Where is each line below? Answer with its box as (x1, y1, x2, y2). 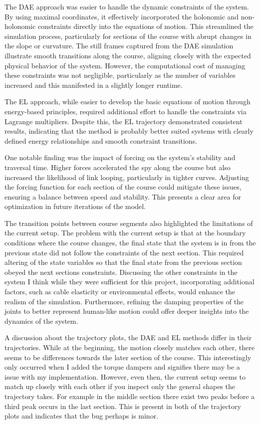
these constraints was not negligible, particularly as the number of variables (4, 70, 236, 80)
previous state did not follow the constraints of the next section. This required (4, 247, 244, 257)
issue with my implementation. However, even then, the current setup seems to (4, 371, 246, 382)
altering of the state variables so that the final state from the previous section (4, 257, 242, 267)
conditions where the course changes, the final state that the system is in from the (4, 237, 256, 248)
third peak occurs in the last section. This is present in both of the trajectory (4, 401, 241, 411)
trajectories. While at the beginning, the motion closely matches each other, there (4, 342, 255, 352)
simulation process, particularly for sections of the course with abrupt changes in (4, 30, 252, 41)
